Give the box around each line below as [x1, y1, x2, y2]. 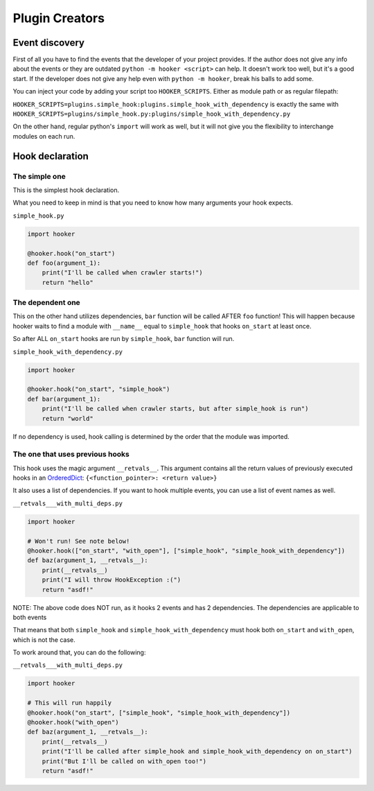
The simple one [12, 171, 66, 181]
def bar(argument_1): [27, 395, 101, 403]
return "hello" [42, 278, 93, 286]
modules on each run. [12, 132, 75, 140]
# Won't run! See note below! [27, 537, 130, 545]
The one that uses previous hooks [12, 449, 130, 459]
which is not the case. [12, 635, 75, 644]
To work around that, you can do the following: [12, 648, 146, 657]
